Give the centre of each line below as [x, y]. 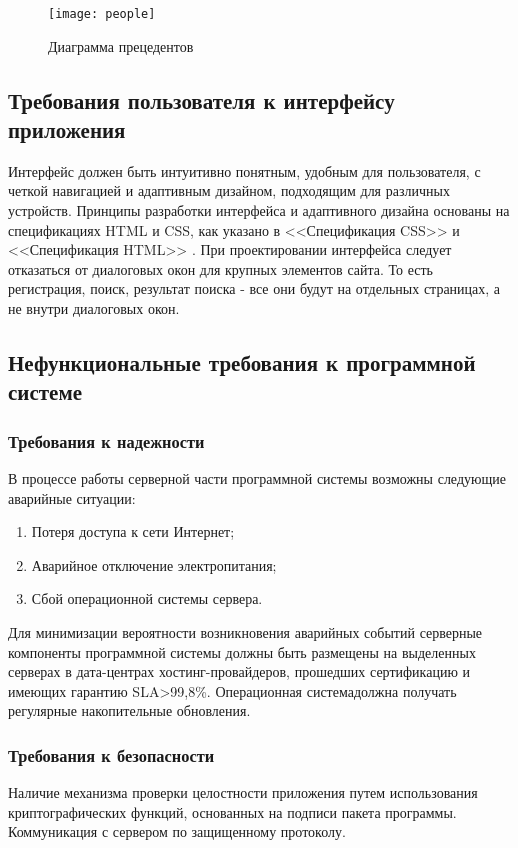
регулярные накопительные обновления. [129, 710]
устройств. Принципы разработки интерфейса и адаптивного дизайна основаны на [259, 210]
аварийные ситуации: [72, 497]
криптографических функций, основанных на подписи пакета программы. [232, 811]
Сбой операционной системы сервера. [147, 598]
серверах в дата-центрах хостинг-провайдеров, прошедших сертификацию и [239, 671]
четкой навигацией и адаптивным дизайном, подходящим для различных [229, 190]
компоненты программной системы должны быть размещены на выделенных [242, 651]
